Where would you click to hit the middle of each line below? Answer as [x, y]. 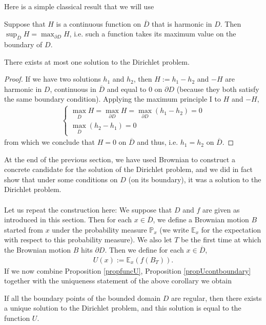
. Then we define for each [144, 250]
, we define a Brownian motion [201, 219]
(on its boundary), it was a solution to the [195, 179]
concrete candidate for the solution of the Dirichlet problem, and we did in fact [129, 169]
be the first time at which [221, 240]
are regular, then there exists [217, 298]
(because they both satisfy [218, 89]
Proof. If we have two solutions [53, 79]
